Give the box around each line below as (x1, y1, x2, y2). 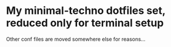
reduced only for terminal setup (6, 16, 164, 30)
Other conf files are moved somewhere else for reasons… (6, 35, 146, 42)
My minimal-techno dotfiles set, (6, 4, 166, 17)
